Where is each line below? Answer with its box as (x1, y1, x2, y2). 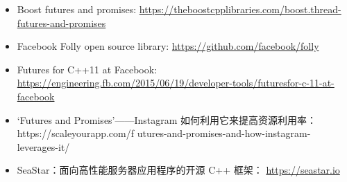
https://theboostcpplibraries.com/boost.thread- (139, 2, 341, 16)
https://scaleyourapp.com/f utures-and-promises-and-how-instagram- (17, 126, 311, 140)
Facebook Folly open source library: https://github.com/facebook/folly (17, 39, 319, 53)
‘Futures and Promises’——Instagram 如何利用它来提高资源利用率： (17, 112, 317, 127)
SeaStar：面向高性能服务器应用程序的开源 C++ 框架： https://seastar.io (17, 163, 340, 177)
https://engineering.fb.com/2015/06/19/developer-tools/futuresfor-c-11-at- (17, 75, 335, 90)
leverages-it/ (17, 139, 70, 154)
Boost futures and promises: (17, 2, 137, 16)
